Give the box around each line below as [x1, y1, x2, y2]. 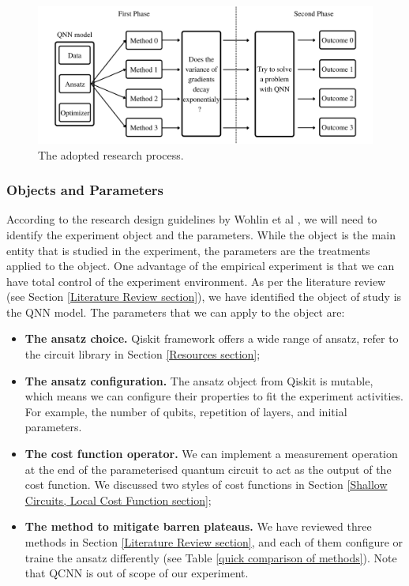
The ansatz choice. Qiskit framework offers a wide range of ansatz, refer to [24, 330, 399, 347]
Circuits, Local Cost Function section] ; [24, 491, 212, 508]
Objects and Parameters [6, 180, 163, 200]
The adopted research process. [38, 146, 184, 163]
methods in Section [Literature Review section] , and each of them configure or [24, 534, 403, 550]
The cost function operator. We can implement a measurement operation [24, 445, 398, 462]
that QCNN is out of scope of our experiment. [24, 565, 249, 581]
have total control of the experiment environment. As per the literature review [6, 272, 386, 289]
